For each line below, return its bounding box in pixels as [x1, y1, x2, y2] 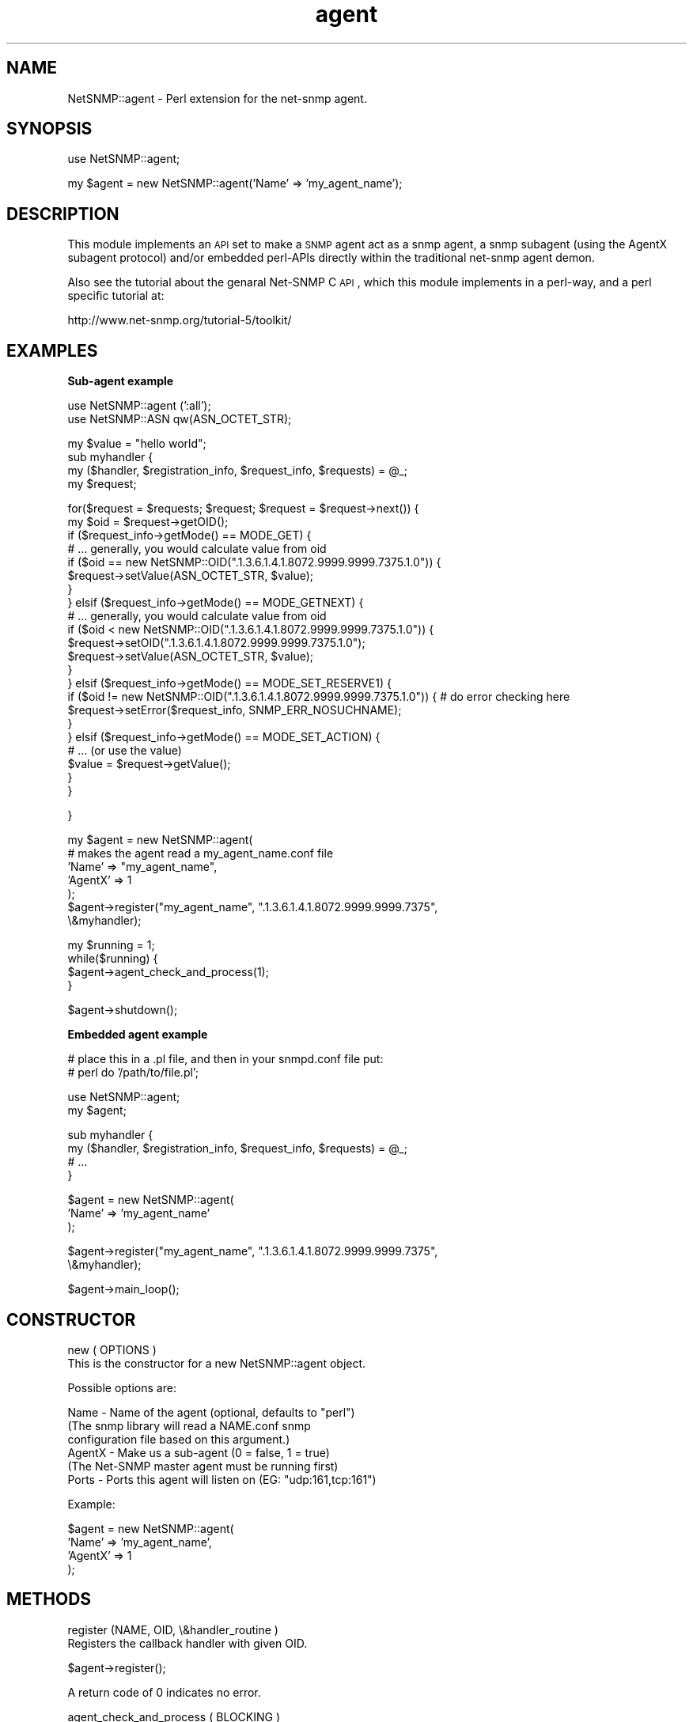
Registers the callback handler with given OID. [67, 1636, 308, 1650]
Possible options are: [67, 1380, 176, 1395]
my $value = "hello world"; [67, 437, 206, 451]
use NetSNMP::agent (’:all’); [67, 399, 211, 413]
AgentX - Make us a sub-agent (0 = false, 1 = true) [67, 1445, 330, 1459]
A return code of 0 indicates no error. [67, 1685, 261, 1699]
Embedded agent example [67, 1028, 208, 1042]
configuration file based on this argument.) [67, 1432, 290, 1446]
